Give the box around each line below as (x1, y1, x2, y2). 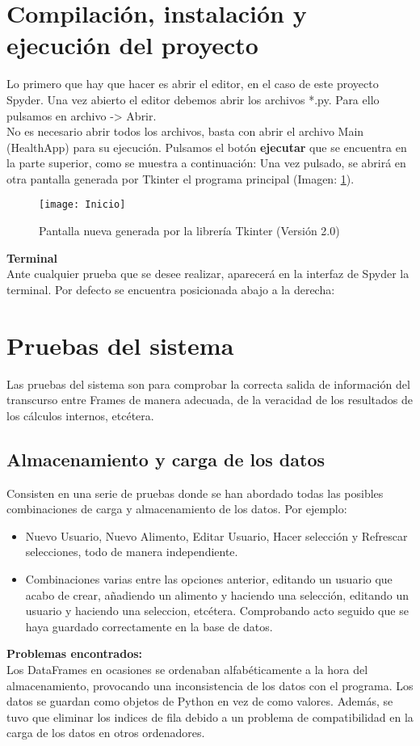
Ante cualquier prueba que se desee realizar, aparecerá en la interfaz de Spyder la (6, 265, 409, 282)
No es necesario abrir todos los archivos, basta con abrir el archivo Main (6, 123, 364, 140)
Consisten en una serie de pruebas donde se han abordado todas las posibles (6, 484, 384, 501)
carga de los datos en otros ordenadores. (6, 724, 205, 741)
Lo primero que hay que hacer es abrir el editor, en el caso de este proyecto (6, 75, 379, 92)
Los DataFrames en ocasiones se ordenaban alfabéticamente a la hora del (6, 660, 368, 677)
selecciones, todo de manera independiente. (25, 543, 238, 560)
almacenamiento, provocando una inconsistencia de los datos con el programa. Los (6, 676, 414, 693)
